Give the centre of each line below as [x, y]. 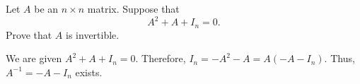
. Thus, [339, 58]
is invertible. [93, 34]
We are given [34, 58]
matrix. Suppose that [133, 8]
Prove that [29, 34]
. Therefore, [161, 58]
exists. [89, 72]
